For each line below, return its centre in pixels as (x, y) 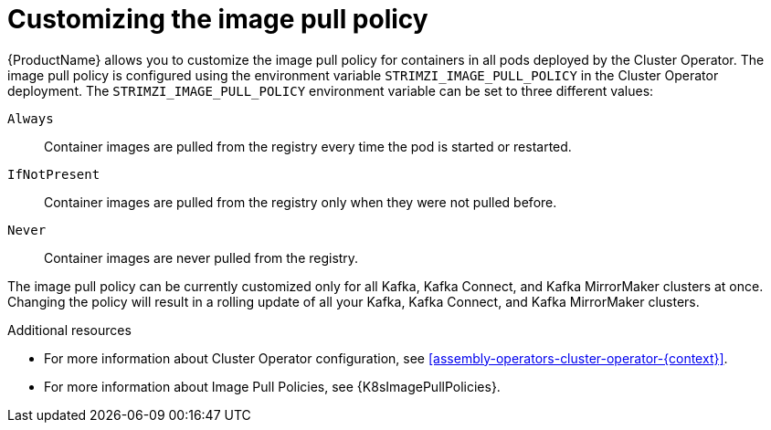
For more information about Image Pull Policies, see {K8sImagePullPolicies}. (272, 386)
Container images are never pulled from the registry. (201, 257)
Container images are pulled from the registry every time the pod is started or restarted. (308, 146)
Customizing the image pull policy (218, 19)
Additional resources (69, 330)
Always (31, 118)
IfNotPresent (54, 174)
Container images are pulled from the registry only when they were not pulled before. (301, 202)
